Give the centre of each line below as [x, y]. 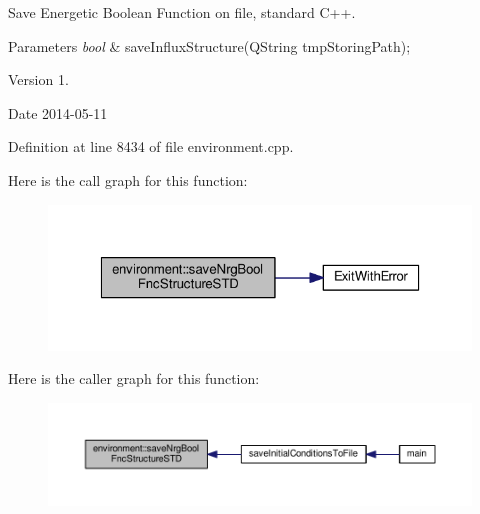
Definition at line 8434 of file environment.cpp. [151, 146]
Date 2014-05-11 [58, 112]
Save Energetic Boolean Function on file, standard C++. [182, 12]
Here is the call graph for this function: [128, 179]
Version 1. [38, 79]
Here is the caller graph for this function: [134, 378]
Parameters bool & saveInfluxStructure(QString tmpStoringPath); [209, 45]
